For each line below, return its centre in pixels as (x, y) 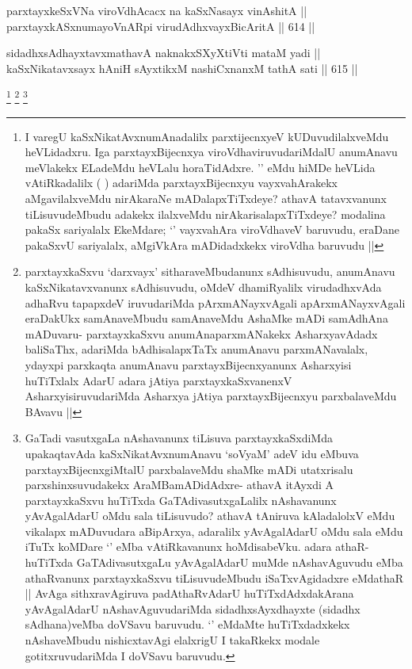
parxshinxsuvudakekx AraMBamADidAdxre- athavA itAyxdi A (179, 485)
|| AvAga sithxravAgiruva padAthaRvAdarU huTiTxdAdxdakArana (189, 593)
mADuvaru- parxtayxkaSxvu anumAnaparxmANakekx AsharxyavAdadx (201, 333)
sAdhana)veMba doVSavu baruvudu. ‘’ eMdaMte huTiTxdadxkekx (187, 624)
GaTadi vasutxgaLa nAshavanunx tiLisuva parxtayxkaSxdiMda (179, 438)
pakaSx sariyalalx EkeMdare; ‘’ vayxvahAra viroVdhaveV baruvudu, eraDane (212, 229)
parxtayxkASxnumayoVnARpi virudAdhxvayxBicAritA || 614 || (161, 26)
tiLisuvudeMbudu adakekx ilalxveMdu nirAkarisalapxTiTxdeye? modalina (205, 214)
